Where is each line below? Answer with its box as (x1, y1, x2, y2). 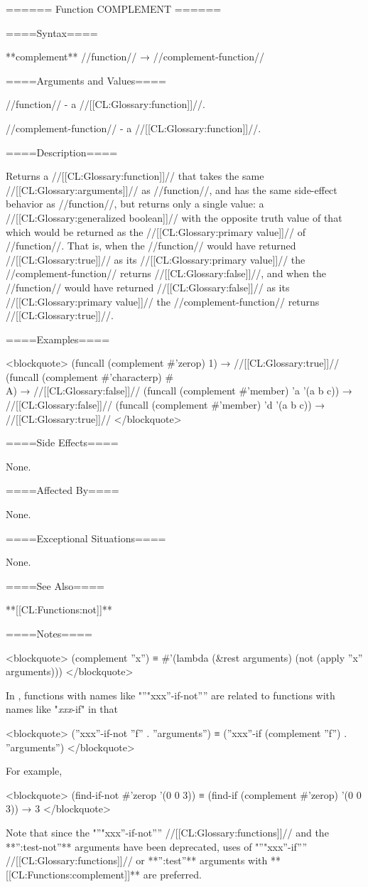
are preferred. (143, 866, 202, 881)
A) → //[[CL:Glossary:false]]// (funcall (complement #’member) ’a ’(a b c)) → (6, 383, 352, 398)
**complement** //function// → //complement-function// (6, 49, 264, 64)
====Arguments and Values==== (6, 72, 166, 87)
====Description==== (6, 144, 118, 159)
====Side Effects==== (6, 435, 119, 450)
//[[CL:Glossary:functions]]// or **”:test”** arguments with (6, 853, 268, 868)
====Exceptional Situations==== (6, 530, 166, 545)
